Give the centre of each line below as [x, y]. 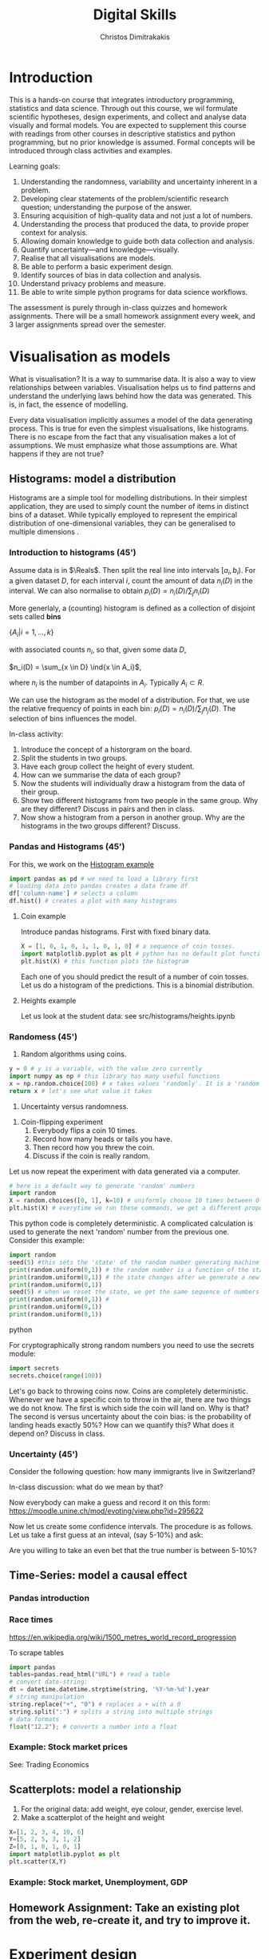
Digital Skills [135, 15]
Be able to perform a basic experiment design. [97, 266]
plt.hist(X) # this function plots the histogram [105, 961]
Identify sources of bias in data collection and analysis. [111, 275]
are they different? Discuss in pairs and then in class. [107, 809]
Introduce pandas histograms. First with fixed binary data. [116, 932]
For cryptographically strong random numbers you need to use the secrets [132, 1345]
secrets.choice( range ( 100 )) [56, 1376]
